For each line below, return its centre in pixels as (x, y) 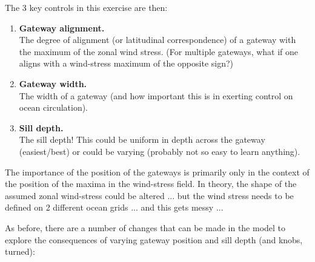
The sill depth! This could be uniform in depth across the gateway (142, 139)
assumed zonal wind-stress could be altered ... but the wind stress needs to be (149, 195)
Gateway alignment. (62, 28)
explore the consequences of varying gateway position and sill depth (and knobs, (154, 239)
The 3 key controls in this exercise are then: (86, 7)
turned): (20, 251)
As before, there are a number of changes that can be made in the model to (145, 227)
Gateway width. (53, 83)
